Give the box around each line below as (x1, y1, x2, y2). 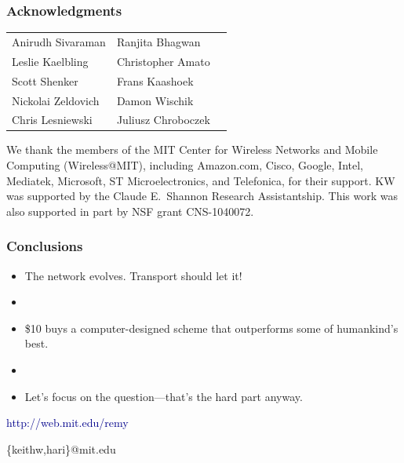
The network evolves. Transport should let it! (24, 267, 242, 283)
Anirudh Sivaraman (12, 33, 106, 49)
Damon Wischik (116, 92, 194, 108)
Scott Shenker (12, 72, 78, 89)
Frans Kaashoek (116, 72, 194, 89)
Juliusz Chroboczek (116, 111, 210, 128)
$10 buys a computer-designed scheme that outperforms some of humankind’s (24, 319, 399, 336)
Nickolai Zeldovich (12, 92, 100, 108)
